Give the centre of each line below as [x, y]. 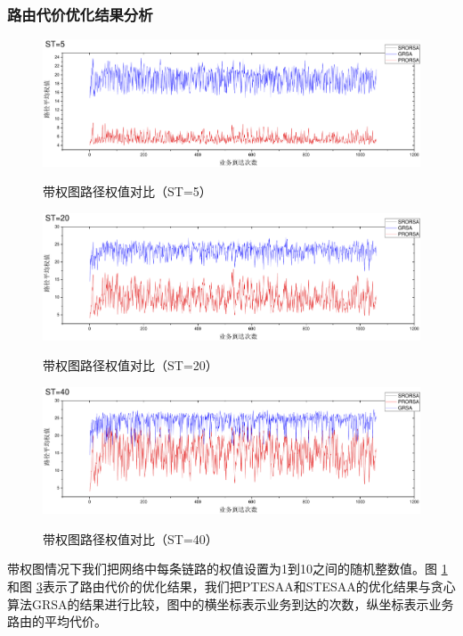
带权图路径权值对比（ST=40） [130, 538]
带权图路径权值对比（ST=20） [130, 365]
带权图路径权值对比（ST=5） [127, 191]
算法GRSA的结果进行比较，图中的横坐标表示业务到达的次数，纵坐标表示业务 [231, 603]
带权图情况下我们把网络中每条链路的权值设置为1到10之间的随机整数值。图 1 [227, 569]
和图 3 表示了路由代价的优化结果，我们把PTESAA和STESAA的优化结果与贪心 [231, 586]
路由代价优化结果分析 [80, 14]
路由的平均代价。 [57, 621]
